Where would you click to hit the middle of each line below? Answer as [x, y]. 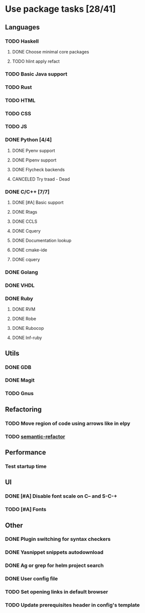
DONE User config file [31, 579]
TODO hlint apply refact [36, 61]
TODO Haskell [22, 41]
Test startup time [26, 466]
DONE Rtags [25, 212]
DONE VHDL [20, 285]
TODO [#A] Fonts [26, 509]
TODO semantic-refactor [35, 436]
